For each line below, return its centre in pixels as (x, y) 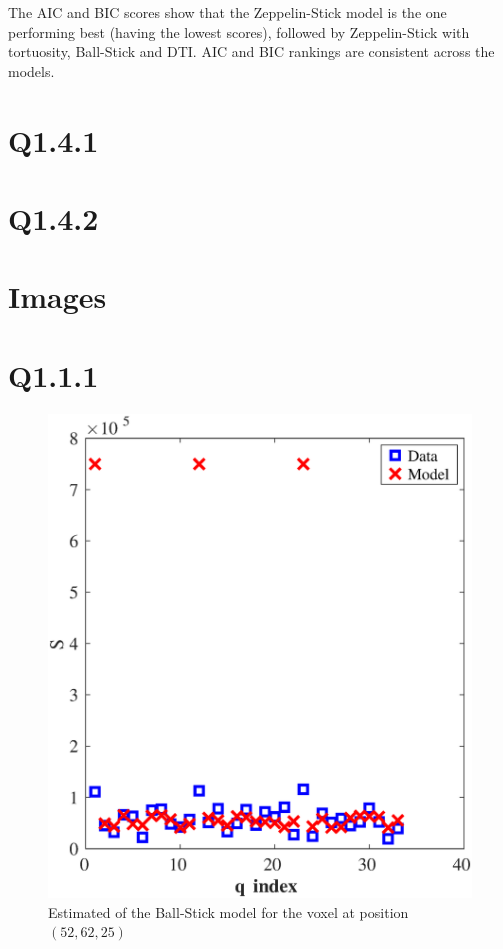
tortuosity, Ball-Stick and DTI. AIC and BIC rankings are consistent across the (251, 51)
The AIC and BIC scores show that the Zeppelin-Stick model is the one (227, 12)
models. (31, 70)
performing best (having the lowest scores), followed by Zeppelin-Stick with (239, 31)
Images (57, 296)
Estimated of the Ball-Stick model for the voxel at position (228, 911)
